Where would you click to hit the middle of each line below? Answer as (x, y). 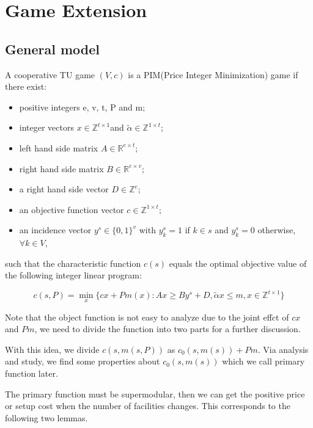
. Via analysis (283, 349)
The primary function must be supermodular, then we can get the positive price (155, 394)
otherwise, (277, 230)
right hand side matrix (61, 168)
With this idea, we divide (52, 349)
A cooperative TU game (50, 74)
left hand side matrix (59, 147)
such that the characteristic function (73, 263)
